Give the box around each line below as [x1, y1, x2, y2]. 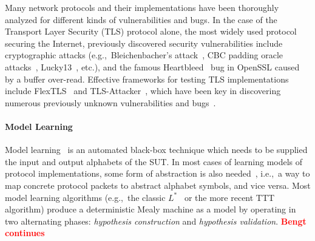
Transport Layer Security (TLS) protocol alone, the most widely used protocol [5, 25, 297, 38]
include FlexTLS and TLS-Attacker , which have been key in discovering [5, 84, 281, 97]
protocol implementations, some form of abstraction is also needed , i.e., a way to [5, 167, 310, 180]
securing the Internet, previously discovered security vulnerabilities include [5, 36, 283, 49]
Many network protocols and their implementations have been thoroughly [5, 1, 279, 13]
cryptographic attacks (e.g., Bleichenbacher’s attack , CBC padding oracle [5, 49, 283, 61]
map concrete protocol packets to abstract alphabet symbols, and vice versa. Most [5, 178, 311, 191]
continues [5, 226, 45, 239]
